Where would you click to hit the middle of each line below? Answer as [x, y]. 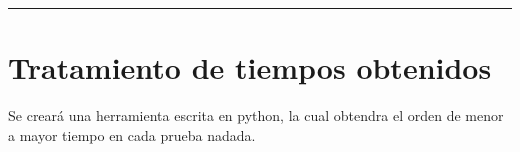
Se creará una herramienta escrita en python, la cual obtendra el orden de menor [256, 115]
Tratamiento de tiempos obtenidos [250, 67]
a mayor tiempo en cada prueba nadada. [132, 134]
